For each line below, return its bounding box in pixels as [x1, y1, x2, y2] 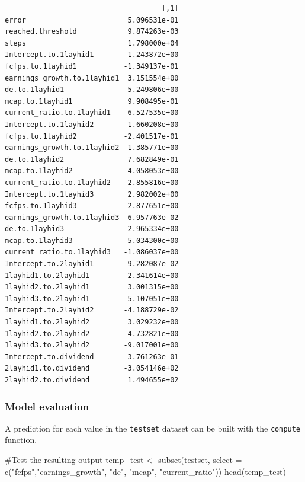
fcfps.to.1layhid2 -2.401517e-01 [5, 132, 179, 141]
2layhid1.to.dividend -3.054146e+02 [5, 364, 179, 373]
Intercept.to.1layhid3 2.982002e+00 [5, 190, 179, 199]
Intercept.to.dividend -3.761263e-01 [5, 352, 179, 361]
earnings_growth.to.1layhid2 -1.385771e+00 [5, 143, 179, 152]
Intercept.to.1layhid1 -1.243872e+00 [5, 50, 179, 59]
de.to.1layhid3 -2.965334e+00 [5, 225, 179, 234]
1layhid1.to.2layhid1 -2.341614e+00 [5, 271, 179, 280]
